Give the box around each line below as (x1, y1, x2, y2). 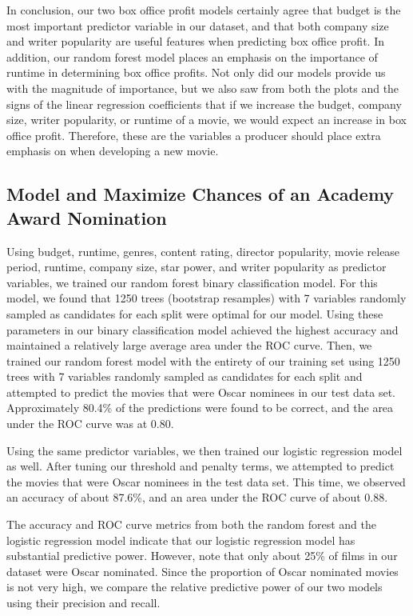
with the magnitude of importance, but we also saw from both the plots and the (6, 79, 399, 96)
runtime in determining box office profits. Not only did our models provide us (6, 64, 386, 81)
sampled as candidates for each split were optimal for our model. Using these (6, 305, 383, 322)
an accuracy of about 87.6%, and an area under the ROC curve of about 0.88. (6, 489, 388, 506)
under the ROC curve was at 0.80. (6, 415, 174, 432)
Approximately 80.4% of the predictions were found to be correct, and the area (6, 399, 394, 416)
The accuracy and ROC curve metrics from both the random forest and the (6, 516, 376, 533)
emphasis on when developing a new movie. (6, 142, 219, 159)
